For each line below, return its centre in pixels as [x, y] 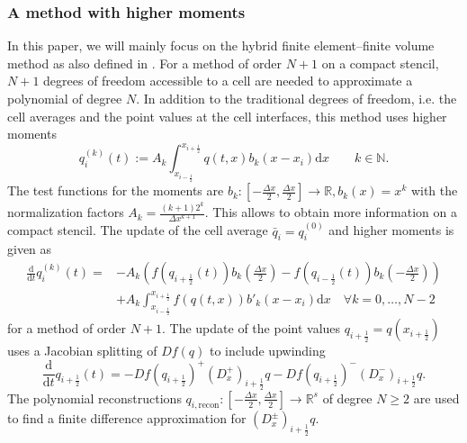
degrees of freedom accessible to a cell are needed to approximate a [228, 81]
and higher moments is [391, 230]
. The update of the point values [251, 328]
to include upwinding [268, 351]
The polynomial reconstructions [94, 398]
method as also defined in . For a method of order [144, 63]
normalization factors [66, 212]
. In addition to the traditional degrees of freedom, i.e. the [296, 98]
